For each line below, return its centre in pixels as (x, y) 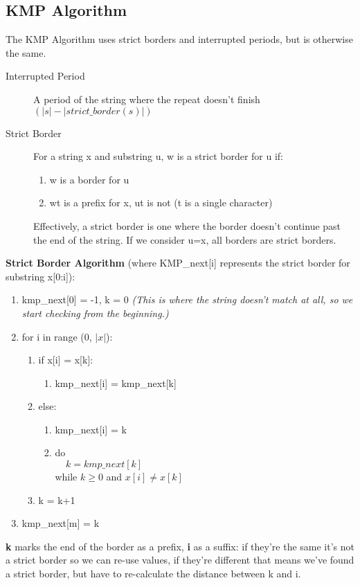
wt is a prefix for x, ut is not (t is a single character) (161, 202)
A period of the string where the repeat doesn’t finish (147, 99)
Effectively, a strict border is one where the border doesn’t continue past (187, 225)
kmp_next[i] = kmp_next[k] (116, 382)
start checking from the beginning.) (95, 313)
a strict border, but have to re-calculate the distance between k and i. (153, 574)
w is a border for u (89, 179)
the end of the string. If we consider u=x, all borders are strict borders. (185, 239)
